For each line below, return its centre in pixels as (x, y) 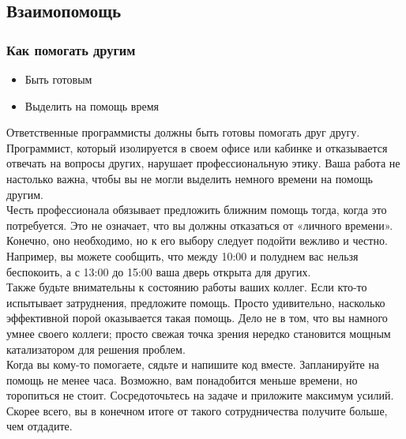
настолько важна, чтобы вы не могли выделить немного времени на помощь (190, 178)
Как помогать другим (71, 49)
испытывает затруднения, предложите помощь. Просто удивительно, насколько (196, 302)
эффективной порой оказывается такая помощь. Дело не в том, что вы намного (197, 318)
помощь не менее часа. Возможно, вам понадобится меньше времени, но (182, 379)
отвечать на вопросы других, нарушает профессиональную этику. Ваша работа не (203, 163)
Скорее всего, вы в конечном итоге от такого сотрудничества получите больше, (197, 410)
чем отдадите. (39, 426)
